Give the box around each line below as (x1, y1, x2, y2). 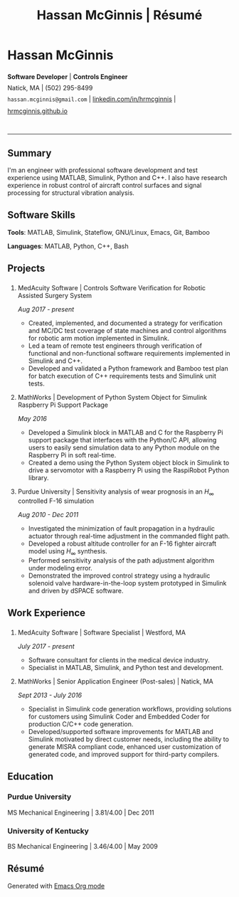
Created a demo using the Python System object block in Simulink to (28, 459, 230, 467)
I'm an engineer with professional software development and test (7, 166, 198, 174)
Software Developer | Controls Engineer (7, 72, 128, 81)
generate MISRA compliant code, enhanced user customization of (28, 742, 222, 750)
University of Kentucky (7, 826, 89, 836)
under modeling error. (28, 563, 92, 572)
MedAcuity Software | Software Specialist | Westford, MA (17, 628, 186, 637)
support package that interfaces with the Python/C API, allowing (28, 436, 217, 445)
